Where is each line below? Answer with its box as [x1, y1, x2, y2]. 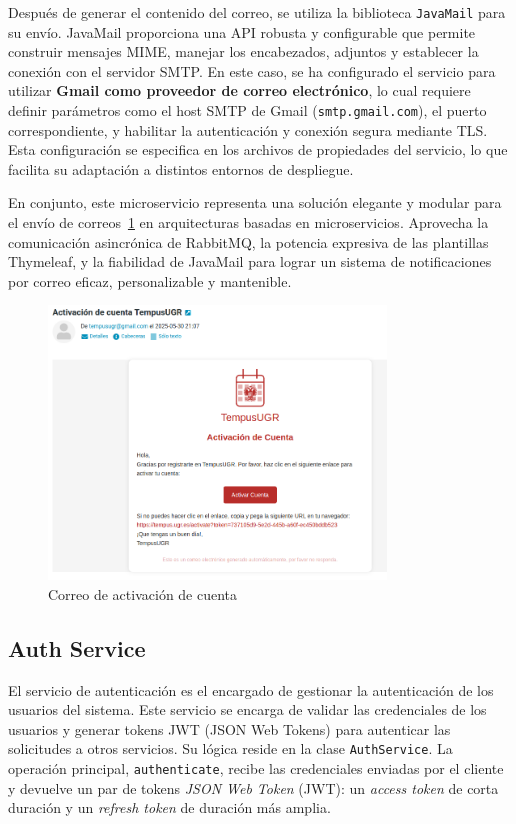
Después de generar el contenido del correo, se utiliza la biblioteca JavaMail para [8, 2, 506, 22]
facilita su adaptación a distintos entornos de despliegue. [8, 158, 354, 179]
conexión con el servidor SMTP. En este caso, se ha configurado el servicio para [8, 60, 496, 81]
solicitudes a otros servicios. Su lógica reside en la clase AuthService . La [8, 738, 453, 759]
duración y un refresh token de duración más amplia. [8, 797, 331, 818]
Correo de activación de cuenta [48, 583, 238, 604]
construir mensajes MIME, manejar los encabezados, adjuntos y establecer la [8, 41, 479, 62]
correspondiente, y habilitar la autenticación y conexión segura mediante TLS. [8, 119, 488, 140]
